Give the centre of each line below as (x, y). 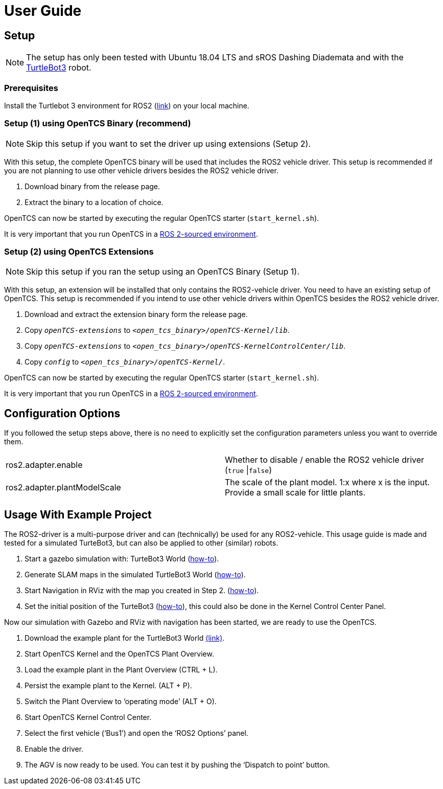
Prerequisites (31, 88)
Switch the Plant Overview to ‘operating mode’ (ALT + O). (121, 702)
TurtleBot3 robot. (59, 68)
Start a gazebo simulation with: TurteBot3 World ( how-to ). (122, 559)
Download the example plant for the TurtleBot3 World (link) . (125, 638)
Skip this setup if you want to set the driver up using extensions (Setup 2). (169, 143)
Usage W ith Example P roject (78, 514)
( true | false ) (248, 470)
